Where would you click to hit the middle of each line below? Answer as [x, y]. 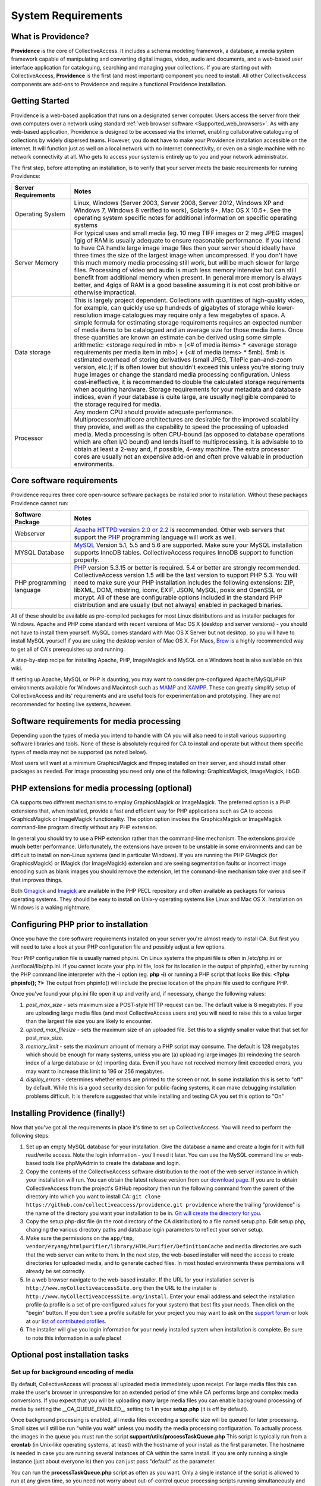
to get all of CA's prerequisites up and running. [68, 649]
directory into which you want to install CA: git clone [93, 1196]
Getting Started [40, 101]
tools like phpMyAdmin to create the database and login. [111, 1163]
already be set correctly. [56, 1271]
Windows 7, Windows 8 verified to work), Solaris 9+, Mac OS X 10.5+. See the [182, 210]
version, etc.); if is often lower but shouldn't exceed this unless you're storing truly [189, 367]
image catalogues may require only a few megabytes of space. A [194, 315]
